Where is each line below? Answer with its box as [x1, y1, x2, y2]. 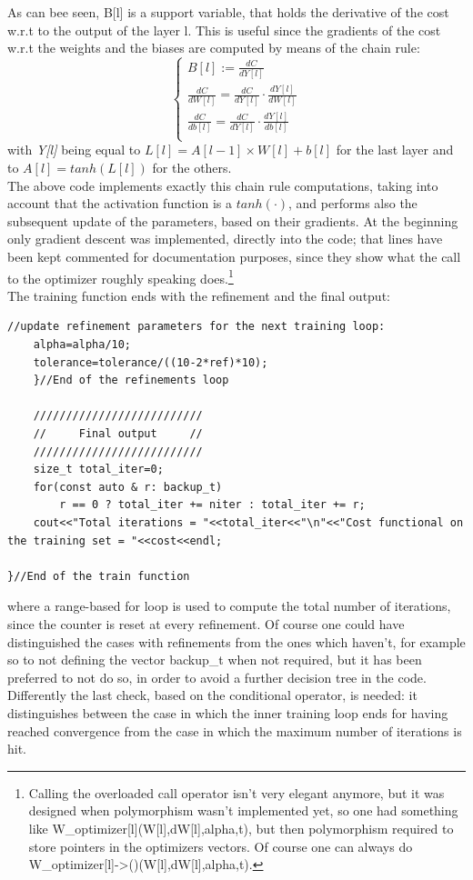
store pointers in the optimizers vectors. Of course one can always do [28, 836, 413, 855]
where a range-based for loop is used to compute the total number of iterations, [7, 596, 451, 615]
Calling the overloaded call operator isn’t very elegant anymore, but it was [28, 783, 445, 802]
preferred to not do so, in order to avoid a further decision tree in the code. [7, 667, 427, 686]
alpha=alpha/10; [33, 338, 132, 352]
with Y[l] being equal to [7, 140, 141, 159]
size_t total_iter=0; [33, 463, 164, 476]
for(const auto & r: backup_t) [33, 480, 223, 494]
